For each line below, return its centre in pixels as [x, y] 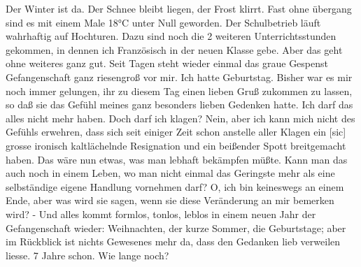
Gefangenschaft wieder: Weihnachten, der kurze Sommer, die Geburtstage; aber [176, 228]
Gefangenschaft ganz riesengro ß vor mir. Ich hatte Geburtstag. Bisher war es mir [179, 77]
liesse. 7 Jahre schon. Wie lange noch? [87, 255]
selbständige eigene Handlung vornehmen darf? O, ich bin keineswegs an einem [175, 186]
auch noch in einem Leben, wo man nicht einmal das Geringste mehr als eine [170, 173]
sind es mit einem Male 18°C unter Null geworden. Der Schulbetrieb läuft [163, 22]
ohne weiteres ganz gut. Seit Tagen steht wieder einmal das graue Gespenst [167, 63]
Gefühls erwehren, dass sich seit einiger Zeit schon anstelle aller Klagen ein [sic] [176, 132]
